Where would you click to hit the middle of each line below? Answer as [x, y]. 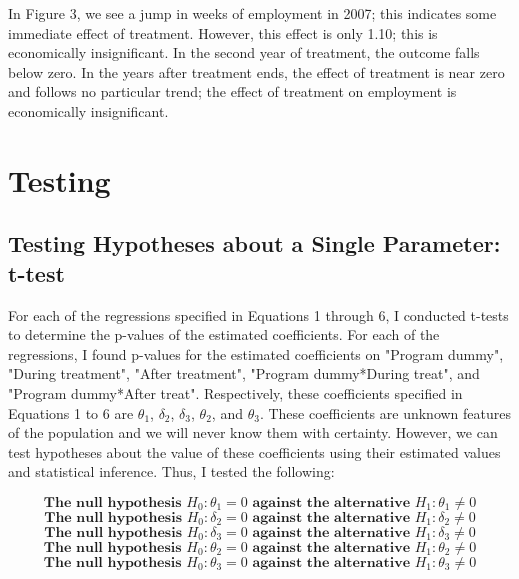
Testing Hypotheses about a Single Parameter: [254, 243]
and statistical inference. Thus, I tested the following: [171, 471]
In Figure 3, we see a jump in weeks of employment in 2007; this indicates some [252, 13]
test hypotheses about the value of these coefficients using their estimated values [254, 451]
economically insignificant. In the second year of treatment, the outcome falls [244, 52]
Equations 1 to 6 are [71, 412]
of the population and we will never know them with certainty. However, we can [253, 432]
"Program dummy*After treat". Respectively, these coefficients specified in [235, 392]
